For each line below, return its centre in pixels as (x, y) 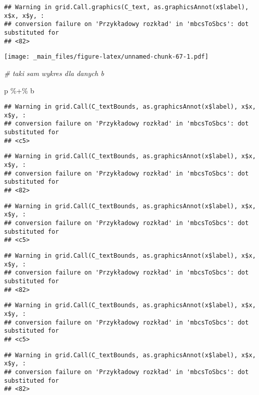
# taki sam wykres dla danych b (54, 73)
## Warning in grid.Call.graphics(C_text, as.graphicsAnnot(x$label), (126, 7)
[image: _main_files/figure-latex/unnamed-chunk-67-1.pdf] (106, 57)
